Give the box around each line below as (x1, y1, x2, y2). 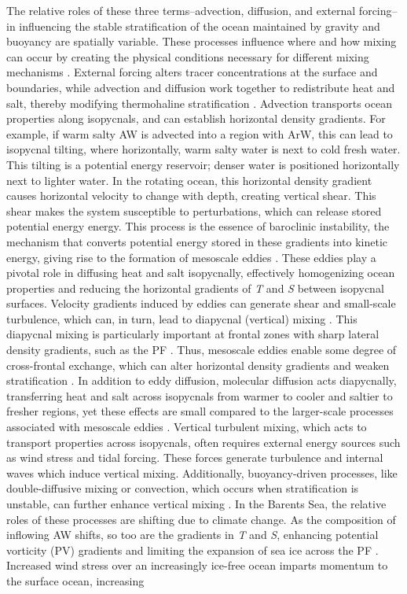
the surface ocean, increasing (6, 572, 145, 588)
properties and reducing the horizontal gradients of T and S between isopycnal (6, 279, 384, 296)
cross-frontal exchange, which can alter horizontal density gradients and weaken (6, 356, 390, 373)
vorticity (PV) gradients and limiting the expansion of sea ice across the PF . (6, 541, 379, 558)
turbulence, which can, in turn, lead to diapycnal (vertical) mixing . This (6, 310, 357, 327)
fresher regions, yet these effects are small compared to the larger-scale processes (6, 403, 394, 419)
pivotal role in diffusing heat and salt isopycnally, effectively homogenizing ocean (6, 264, 395, 281)
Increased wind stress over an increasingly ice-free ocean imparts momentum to (6, 557, 388, 574)
